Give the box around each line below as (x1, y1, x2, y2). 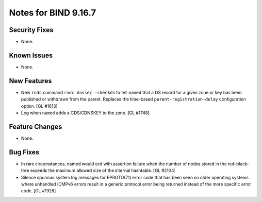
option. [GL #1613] (21, 103, 58, 109)
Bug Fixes (9, 148, 40, 156)
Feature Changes (9, 122, 63, 131)
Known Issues (9, 51, 53, 59)
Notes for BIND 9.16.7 (9, 7, 97, 18)
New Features (9, 77, 52, 85)
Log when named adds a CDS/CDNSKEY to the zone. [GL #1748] (21, 110, 150, 116)
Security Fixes (9, 26, 53, 34)
